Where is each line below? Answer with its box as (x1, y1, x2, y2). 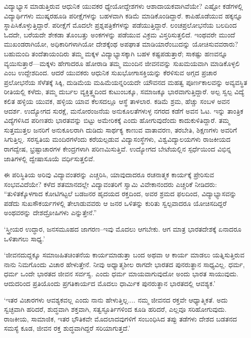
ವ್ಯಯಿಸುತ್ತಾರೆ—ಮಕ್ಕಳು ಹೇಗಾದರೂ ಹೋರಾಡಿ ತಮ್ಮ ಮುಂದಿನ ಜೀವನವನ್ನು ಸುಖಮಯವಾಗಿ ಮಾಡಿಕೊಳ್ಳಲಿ (4, 58, 240, 68)
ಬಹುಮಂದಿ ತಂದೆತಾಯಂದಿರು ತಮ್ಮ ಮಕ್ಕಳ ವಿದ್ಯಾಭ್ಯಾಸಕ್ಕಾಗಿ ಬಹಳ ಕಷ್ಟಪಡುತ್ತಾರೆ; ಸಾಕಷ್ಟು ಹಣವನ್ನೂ (4, 48, 228, 58)
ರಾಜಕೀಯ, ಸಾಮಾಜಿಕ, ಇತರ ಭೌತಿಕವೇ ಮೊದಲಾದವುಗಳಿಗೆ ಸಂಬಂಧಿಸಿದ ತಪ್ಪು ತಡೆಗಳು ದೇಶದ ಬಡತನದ (4, 313, 237, 323)
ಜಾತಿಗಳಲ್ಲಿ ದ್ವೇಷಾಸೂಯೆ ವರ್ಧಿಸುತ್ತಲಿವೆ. (4, 153, 95, 163)
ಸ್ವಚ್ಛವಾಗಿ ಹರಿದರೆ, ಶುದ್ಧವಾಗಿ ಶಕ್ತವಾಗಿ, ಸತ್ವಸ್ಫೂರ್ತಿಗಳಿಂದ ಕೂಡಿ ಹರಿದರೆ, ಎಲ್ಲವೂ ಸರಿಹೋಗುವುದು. (4, 304, 227, 314)
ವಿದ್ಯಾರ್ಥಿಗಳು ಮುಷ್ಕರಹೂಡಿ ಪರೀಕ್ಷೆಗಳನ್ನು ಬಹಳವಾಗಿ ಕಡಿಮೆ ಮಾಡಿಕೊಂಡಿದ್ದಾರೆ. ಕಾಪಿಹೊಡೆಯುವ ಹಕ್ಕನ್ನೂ (4, 10, 243, 20)
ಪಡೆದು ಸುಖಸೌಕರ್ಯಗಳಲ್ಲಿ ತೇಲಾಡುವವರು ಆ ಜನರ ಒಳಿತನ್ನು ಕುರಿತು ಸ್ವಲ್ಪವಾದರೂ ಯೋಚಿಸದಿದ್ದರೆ (4, 198, 227, 208)
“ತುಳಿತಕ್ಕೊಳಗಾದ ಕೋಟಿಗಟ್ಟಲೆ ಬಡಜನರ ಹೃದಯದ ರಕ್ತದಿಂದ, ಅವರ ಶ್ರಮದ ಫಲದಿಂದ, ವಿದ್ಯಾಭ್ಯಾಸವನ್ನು (4, 188, 237, 199)
